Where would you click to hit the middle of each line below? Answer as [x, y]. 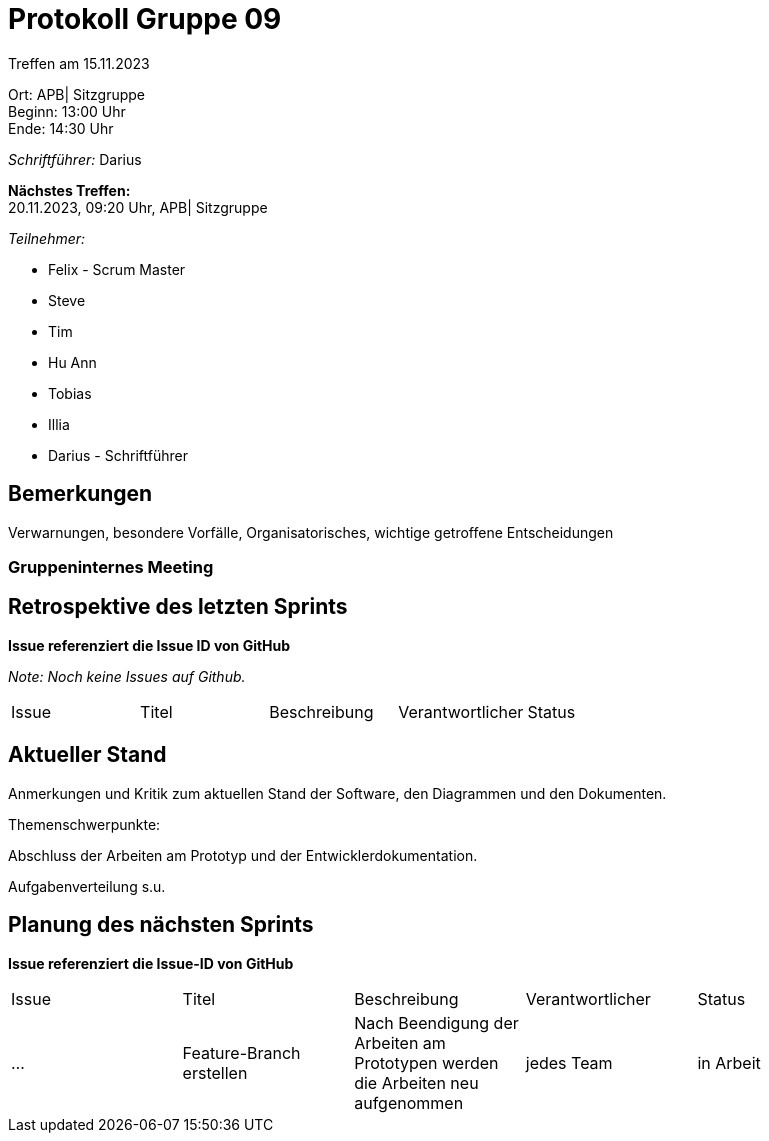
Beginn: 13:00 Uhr [67, 111]
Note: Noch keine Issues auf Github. [127, 676]
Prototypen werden [426, 1062]
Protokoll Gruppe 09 [145, 19]
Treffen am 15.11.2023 [79, 63]
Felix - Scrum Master [117, 269]
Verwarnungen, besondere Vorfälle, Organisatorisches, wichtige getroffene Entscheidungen [311, 532]
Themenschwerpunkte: [84, 824]
